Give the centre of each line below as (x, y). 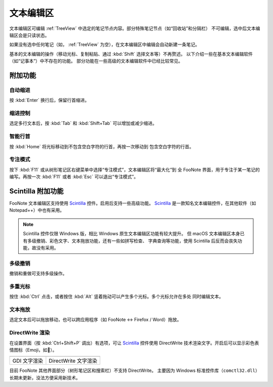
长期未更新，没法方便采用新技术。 (45, 377)
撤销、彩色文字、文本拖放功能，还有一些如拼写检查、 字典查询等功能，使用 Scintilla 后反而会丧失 (137, 241)
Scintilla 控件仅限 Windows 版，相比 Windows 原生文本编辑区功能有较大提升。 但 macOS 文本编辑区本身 (131, 234)
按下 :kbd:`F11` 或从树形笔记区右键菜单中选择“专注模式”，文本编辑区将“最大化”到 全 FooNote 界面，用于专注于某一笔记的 (134, 169)
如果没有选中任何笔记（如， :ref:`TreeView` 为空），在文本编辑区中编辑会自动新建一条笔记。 (104, 45)
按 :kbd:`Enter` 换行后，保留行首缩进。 (49, 100)
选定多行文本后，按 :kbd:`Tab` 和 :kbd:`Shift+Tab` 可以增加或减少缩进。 (83, 123)
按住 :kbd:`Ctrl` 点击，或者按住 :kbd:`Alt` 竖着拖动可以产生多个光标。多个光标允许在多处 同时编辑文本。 (117, 296)
